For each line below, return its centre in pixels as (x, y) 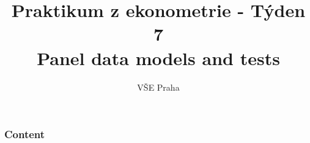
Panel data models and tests (158, 58)
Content (25, 134)
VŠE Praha (158, 87)
